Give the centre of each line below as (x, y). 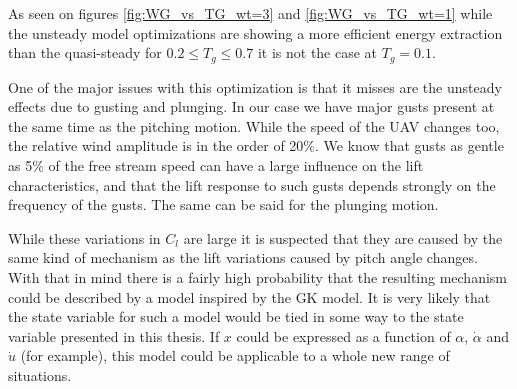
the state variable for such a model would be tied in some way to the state (236, 316)
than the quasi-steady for (85, 52)
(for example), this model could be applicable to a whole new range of (235, 355)
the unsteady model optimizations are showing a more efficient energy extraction (255, 32)
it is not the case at (317, 52)
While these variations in (84, 237)
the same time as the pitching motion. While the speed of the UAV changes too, (254, 125)
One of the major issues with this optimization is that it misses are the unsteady (255, 86)
